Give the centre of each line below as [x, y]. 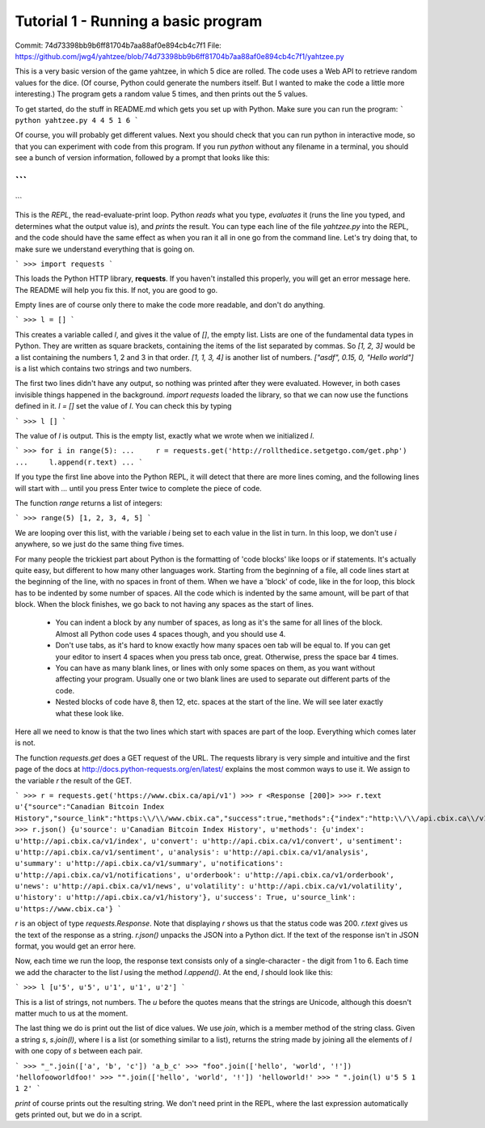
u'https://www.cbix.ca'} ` [68, 909]
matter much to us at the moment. [72, 1013]
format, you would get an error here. [76, 946]
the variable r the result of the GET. [74, 780]
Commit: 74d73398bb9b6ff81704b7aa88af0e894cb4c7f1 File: [118, 45]
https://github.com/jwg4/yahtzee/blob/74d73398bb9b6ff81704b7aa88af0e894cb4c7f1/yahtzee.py [179, 56]
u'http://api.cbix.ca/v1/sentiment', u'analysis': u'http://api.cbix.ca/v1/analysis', [192, 852]
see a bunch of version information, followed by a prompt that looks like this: [142, 158]
